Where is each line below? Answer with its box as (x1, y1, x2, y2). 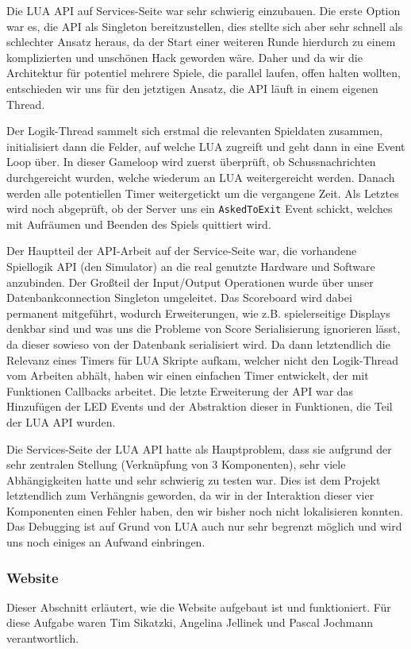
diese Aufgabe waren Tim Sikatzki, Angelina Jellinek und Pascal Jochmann (6, 614, 374, 631)
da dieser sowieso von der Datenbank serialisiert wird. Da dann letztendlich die (6, 335, 390, 352)
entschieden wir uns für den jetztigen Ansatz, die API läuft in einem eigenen (6, 79, 378, 96)
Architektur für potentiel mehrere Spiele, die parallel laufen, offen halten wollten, (6, 64, 401, 81)
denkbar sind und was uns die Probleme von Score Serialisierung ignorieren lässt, (6, 320, 401, 337)
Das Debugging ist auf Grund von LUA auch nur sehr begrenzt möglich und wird (6, 518, 402, 535)
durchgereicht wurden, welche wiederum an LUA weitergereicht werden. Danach (6, 168, 395, 185)
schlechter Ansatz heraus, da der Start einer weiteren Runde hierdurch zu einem (6, 33, 396, 50)
